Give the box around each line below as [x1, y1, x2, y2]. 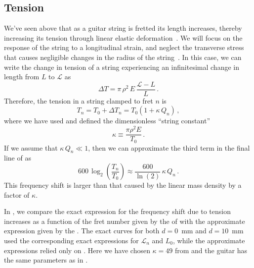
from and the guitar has [174, 245, 247, 255]
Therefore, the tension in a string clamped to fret [4, 95, 153, 106]
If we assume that [4, 142, 58, 153]
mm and [181, 225, 207, 236]
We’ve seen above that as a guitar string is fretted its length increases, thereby [4, 23, 242, 33]
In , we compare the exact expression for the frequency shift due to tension [4, 206, 231, 216]
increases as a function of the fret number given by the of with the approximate [4, 215, 245, 226]
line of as [4, 153, 31, 163]
